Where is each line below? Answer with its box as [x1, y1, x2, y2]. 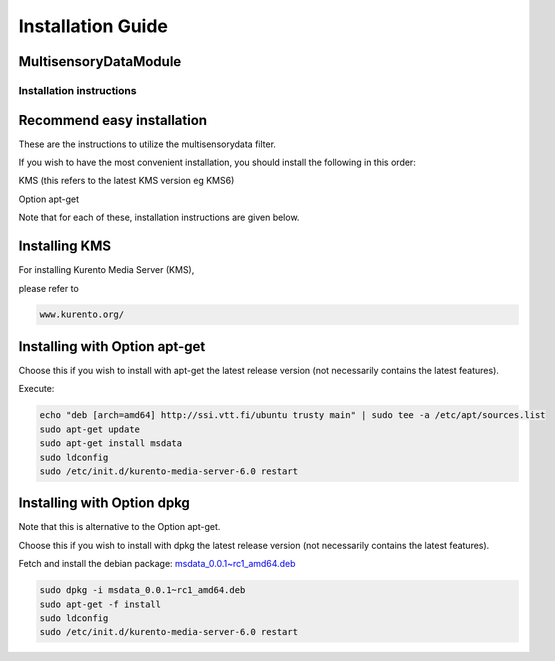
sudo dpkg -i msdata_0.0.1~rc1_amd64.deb [39, 585, 246, 596]
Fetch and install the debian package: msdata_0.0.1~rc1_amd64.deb [18, 558, 296, 570]
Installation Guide [18, 15, 169, 37]
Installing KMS [18, 238, 112, 255]
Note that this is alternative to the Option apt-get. [18, 521, 221, 533]
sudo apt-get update [39, 423, 140, 435]
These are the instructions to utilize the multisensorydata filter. [18, 138, 277, 150]
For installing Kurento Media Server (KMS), [18, 264, 195, 276]
